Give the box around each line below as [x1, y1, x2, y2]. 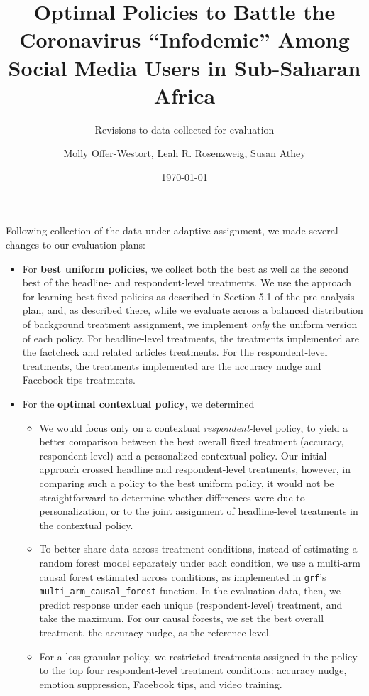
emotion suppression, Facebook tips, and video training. [39, 676, 282, 691]
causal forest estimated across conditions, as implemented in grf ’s [39, 569, 326, 584]
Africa [153, 80, 216, 109]
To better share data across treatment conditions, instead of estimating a [39, 541, 358, 556]
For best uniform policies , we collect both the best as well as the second [22, 261, 349, 276]
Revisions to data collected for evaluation [94, 121, 275, 136]
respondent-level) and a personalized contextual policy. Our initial [39, 447, 327, 462]
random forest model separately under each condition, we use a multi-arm [39, 555, 360, 570]
